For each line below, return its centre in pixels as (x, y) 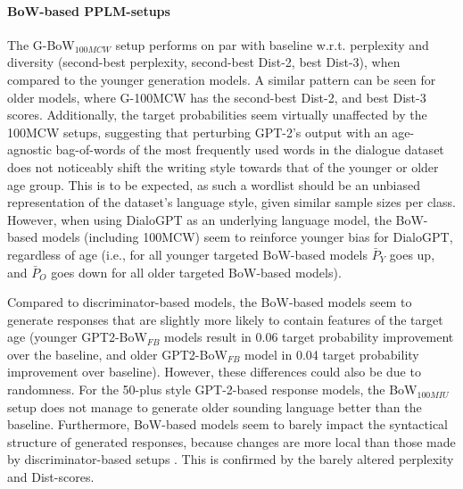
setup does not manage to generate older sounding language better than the (215, 406)
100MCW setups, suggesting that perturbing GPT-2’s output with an (198, 132)
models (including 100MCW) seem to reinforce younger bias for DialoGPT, (247, 237)
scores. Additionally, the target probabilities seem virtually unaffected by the (217, 115)
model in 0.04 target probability (332, 354)
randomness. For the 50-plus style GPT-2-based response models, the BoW (212, 390)
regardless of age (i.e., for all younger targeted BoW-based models (187, 254)
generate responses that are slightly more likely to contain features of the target (225, 319)
